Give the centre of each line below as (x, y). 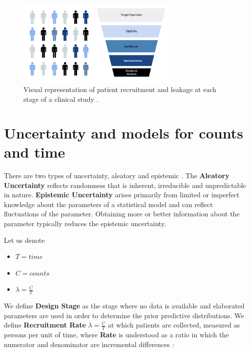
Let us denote (24, 240)
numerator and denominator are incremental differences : (89, 344)
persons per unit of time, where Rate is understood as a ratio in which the (116, 335)
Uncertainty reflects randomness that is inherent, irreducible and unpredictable (125, 185)
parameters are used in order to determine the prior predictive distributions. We (124, 315)
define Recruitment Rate (45, 325)
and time (35, 152)
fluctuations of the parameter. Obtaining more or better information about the (122, 214)
